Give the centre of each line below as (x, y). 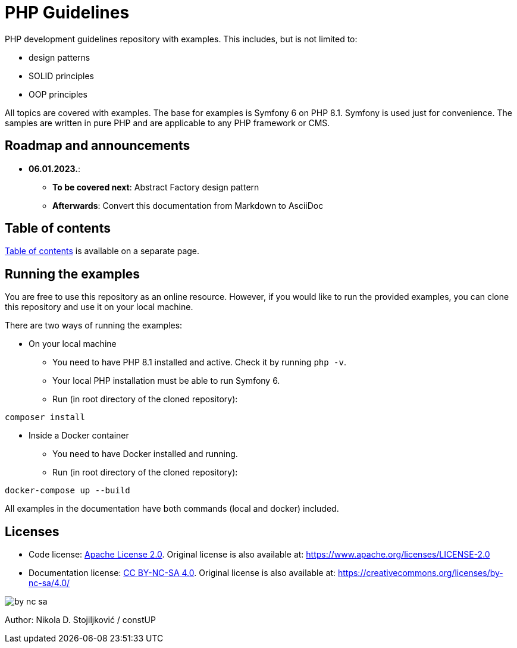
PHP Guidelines (67, 12)
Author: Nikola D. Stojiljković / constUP (80, 620)
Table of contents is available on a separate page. (102, 251)
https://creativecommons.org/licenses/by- (420, 573)
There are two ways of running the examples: (94, 325)
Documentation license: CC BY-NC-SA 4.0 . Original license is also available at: (182, 573)
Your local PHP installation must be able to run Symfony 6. (166, 381)
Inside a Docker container (79, 436)
